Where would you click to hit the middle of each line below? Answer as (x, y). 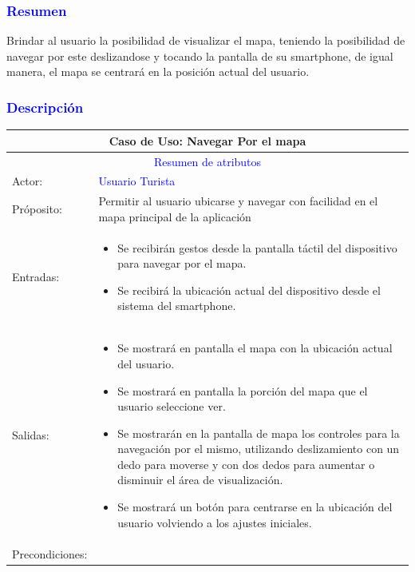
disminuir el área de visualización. (200, 480)
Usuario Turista (137, 181)
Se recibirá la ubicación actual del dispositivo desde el (249, 290)
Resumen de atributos (207, 161)
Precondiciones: (50, 553)
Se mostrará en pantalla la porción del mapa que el (243, 390)
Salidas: (31, 435)
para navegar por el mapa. (182, 263)
